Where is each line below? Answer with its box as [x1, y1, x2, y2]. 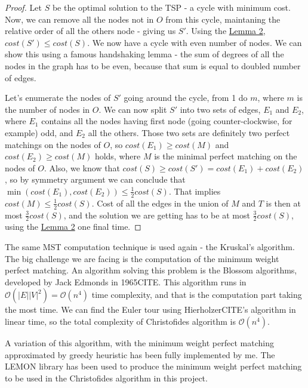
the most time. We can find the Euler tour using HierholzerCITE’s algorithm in [5, 303, 296, 316]
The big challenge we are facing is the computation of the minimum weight [5, 252, 279, 264]
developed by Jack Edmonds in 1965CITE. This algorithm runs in [5, 275, 247, 288]
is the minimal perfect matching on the [154, 150, 297, 162]
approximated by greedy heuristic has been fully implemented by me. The [5, 348, 275, 361]
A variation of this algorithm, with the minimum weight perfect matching [5, 336, 274, 349]
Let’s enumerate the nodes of [5, 91, 111, 104]
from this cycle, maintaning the [165, 13, 281, 25]
